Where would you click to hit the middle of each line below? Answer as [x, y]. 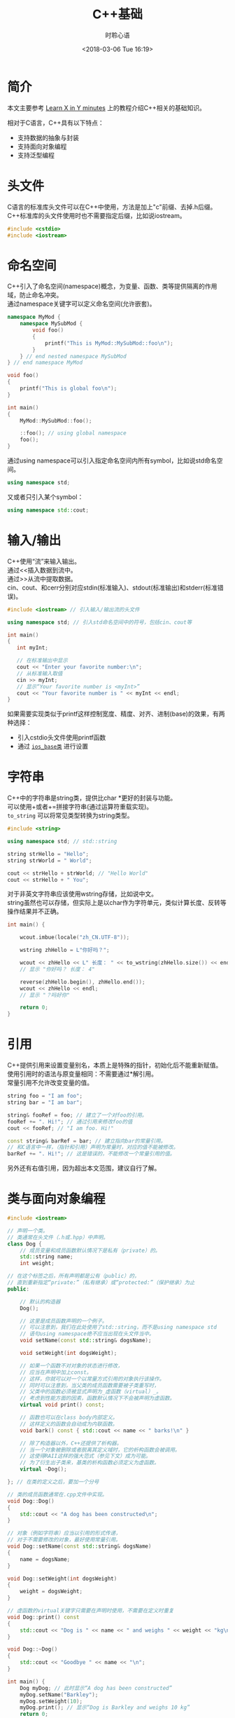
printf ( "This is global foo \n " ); [69, 389]
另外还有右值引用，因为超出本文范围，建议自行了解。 [84, 1168]
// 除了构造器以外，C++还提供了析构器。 [71, 1443]
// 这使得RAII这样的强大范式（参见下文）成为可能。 [86, 1456]
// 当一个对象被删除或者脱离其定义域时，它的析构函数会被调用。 [100, 1450]
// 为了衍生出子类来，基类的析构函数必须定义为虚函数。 [90, 1463]
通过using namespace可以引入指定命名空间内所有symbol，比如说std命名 [112, 461]
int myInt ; [33, 648]
